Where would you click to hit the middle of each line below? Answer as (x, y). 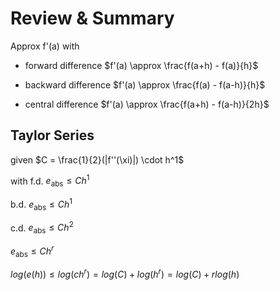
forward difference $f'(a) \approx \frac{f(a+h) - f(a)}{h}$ (141, 65)
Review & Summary (92, 18)
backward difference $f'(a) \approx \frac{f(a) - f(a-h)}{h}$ (145, 84)
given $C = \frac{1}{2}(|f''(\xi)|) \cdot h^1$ (97, 159)
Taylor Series (52, 135)
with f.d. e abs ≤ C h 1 (50, 181)
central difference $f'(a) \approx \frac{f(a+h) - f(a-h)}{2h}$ (147, 104)
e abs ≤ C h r (32, 251)
